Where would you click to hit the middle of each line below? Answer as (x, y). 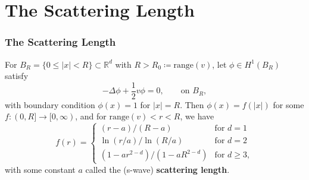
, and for (91, 116)
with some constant (40, 169)
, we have (197, 116)
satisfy (17, 76)
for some (288, 104)
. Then (192, 104)
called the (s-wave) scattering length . (157, 169)
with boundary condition (50, 104)
